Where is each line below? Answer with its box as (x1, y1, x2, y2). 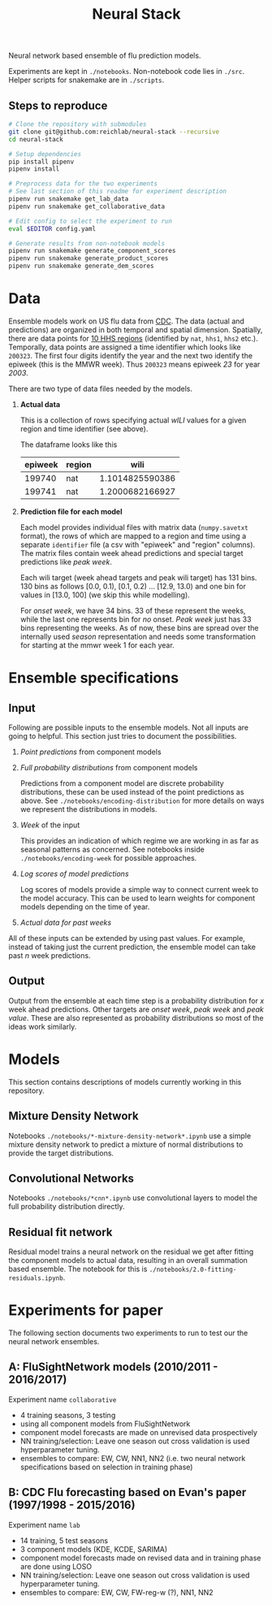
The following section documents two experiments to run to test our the (8, 1328, 248, 1338)
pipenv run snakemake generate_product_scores (8, 254, 169, 262)
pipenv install (8, 165, 60, 173)
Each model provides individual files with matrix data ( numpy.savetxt (19, 522, 249, 532)
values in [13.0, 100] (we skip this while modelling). (19, 590, 191, 600)
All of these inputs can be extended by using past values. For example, (8, 933, 245, 943)
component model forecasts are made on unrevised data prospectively (19, 1427, 258, 1437)
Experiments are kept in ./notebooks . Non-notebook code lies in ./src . (8, 67, 245, 76)
